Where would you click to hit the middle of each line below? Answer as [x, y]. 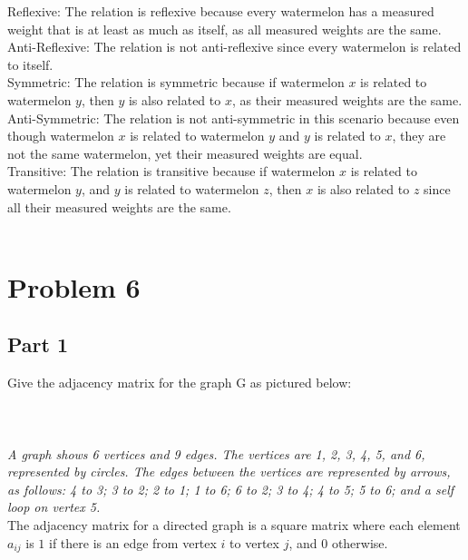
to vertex [254, 542]
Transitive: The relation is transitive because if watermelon [171, 171]
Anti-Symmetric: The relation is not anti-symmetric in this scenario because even [234, 118]
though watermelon [61, 136]
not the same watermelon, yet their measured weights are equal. [185, 153]
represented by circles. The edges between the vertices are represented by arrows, [229, 472]
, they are [419, 136]
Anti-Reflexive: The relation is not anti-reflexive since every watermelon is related [234, 47]
